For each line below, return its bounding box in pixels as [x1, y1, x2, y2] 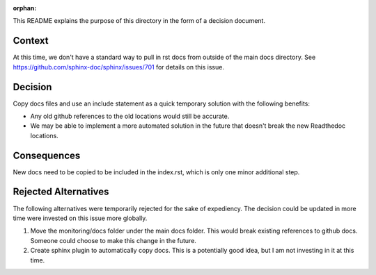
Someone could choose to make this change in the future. [30, 236, 196, 244]
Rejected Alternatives [13, 186, 109, 198]
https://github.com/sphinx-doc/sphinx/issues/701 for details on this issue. [13, 62, 224, 71]
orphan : [13, 4, 37, 12]
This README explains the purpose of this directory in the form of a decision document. [13, 17, 266, 25]
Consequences [13, 149, 81, 161]
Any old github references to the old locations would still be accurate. [30, 112, 230, 120]
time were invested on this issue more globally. [13, 214, 148, 222]
